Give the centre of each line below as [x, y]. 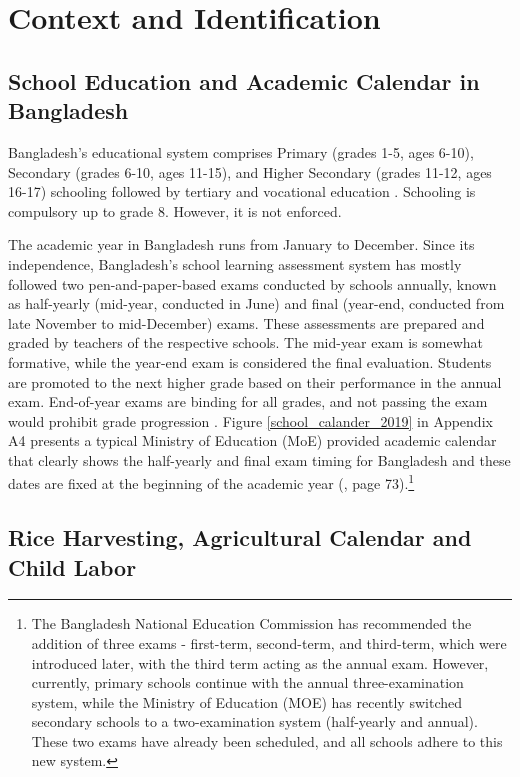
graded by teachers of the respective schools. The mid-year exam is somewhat [245, 342]
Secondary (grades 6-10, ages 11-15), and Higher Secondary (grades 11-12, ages [250, 171]
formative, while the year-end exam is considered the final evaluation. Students [250, 361]
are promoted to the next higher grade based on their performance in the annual [255, 381]
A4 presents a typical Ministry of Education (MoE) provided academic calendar [252, 440]
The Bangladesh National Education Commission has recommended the [251, 623]
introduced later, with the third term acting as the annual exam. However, [260, 662]
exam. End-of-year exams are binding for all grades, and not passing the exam [248, 401]
